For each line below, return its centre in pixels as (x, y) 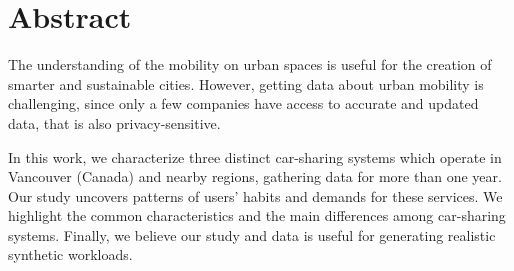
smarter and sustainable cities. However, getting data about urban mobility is (246, 83)
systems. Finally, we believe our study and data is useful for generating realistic (252, 234)
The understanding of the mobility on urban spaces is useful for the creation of (250, 64)
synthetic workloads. (70, 254)
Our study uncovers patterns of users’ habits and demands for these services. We (255, 195)
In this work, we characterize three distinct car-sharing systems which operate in (255, 156)
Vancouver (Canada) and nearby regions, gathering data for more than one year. (255, 176)
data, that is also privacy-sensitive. (114, 122)
